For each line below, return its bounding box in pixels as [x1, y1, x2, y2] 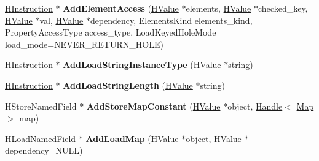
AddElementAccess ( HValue [63, 2, 179, 14]
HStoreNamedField [5, 99, 77, 112]
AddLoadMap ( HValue [85, 132, 179, 144]
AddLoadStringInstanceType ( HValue [63, 58, 221, 71]
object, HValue [186, 132, 242, 144]
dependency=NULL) [5, 144, 83, 157]
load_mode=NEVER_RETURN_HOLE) [5, 37, 163, 50]
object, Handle [227, 99, 283, 112]
